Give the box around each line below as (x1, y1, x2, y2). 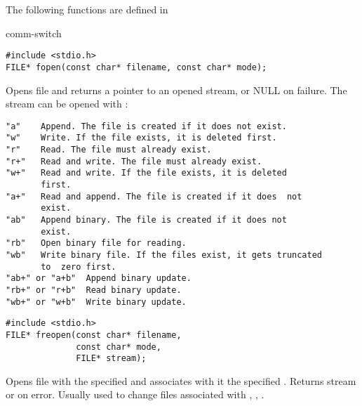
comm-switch (6, 25, 62, 40)
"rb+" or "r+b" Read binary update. (6, 284, 182, 295)
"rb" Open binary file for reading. (6, 238, 187, 249)
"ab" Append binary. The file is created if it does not (6, 214, 287, 225)
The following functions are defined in (6, 2, 168, 16)
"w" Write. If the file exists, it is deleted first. (6, 133, 277, 143)
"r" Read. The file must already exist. (6, 145, 212, 155)
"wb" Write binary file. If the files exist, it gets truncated (6, 249, 323, 260)
